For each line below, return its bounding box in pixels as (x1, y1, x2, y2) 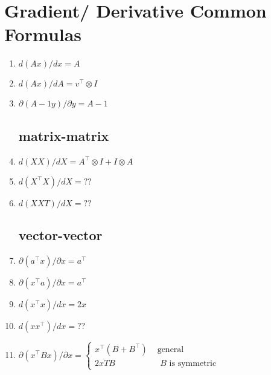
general (157, 345, 184, 354)
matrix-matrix (18, 126, 109, 145)
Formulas (4, 22, 82, 47)
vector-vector (18, 225, 103, 244)
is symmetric (169, 359, 217, 368)
